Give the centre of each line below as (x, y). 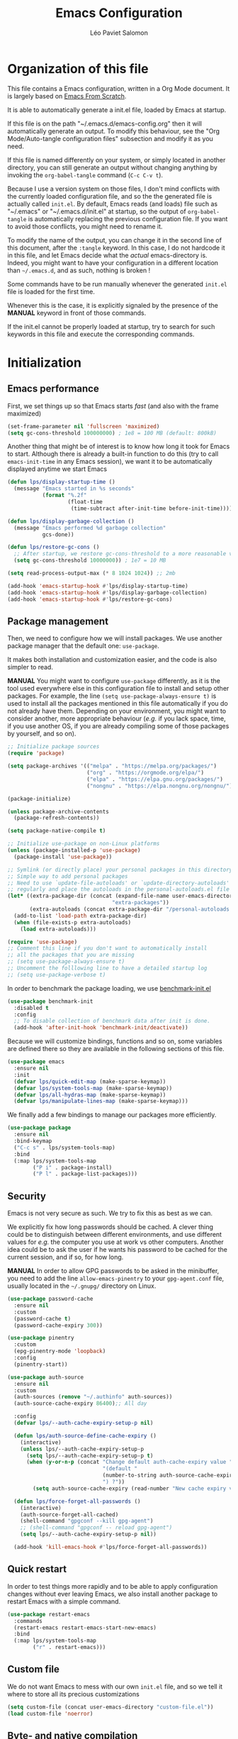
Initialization (44, 362)
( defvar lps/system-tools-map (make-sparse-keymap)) (93, 1088)
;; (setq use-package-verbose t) (57, 974)
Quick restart (37, 1569)
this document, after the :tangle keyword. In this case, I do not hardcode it (116, 248)
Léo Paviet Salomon (119, 33)
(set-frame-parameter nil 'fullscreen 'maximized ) (84, 426)
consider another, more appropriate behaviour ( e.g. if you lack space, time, (117, 718)
